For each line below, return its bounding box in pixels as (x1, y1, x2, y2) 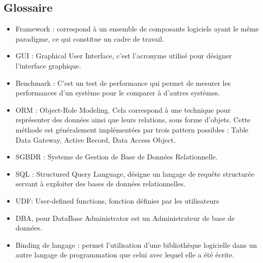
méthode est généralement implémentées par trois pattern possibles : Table (15, 124, 249, 135)
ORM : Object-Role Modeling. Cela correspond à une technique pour (15, 104, 231, 115)
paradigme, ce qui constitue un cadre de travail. (15, 33, 165, 44)
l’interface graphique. (15, 60, 81, 71)
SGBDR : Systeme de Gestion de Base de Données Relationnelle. (15, 151, 218, 162)
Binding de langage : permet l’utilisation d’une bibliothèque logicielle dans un (15, 239, 257, 250)
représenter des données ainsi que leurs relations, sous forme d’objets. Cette (15, 114, 251, 125)
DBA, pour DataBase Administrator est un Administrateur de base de (15, 212, 235, 223)
